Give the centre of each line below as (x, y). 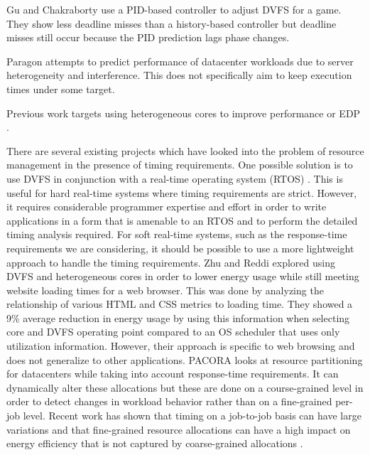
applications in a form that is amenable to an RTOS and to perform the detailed (182, 220)
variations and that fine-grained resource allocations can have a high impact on (179, 429)
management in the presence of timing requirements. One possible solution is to (180, 165)
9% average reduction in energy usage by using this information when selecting (178, 317)
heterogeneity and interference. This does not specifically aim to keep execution (179, 75)
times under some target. (61, 89)
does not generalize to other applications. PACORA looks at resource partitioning (185, 359)
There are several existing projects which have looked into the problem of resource (185, 150)
